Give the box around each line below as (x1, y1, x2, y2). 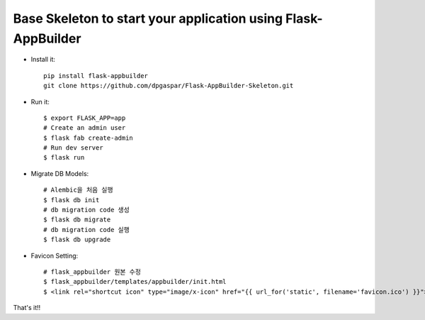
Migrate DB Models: (30, 169, 89, 177)
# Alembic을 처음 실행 (43, 186, 113, 194)
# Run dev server (43, 144, 103, 152)
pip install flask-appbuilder (43, 72, 149, 79)
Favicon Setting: (30, 251, 79, 260)
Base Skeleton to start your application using (13, 11, 283, 26)
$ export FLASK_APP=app (43, 114, 126, 122)
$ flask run (43, 153, 85, 162)
